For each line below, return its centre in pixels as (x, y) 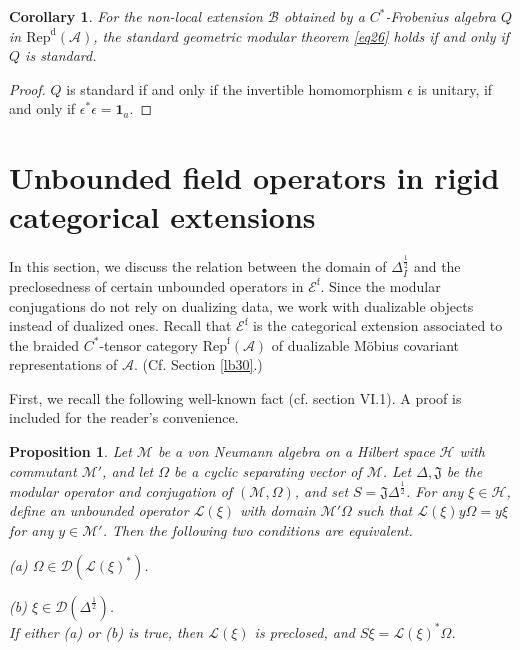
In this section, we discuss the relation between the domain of (198, 266)
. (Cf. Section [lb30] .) (198, 364)
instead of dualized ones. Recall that (120, 325)
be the (464, 470)
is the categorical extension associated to (378, 325)
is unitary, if (455, 88)
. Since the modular (380, 285)
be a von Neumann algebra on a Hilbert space (296, 451)
